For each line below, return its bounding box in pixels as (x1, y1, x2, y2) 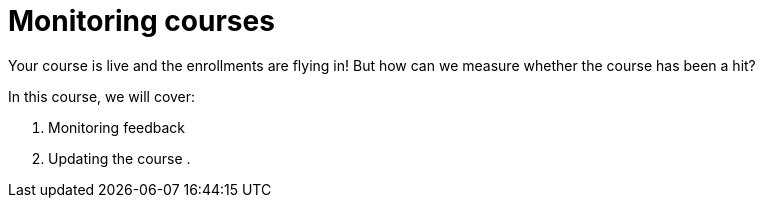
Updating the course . (48, 149, 191, 167)
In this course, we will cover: (8, 87, 196, 105)
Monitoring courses (8, 4, 275, 38)
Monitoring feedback (48, 118, 186, 136)
